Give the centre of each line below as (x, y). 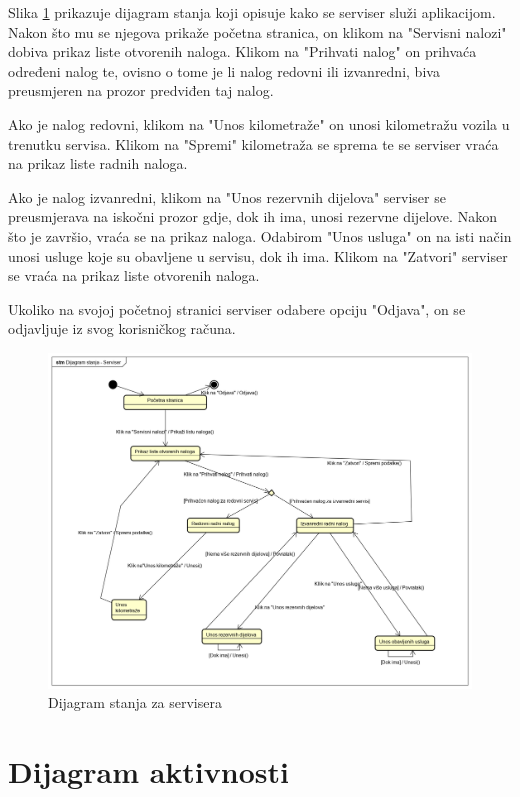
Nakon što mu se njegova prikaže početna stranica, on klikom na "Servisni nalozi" (257, 31)
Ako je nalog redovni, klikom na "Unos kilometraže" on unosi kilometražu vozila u (259, 123)
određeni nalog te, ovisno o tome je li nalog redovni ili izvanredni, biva (224, 70)
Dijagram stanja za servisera (135, 702)
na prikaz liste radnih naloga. (98, 163)
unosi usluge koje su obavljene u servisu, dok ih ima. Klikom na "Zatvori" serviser (258, 255)
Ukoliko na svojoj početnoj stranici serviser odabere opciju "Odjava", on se (237, 308)
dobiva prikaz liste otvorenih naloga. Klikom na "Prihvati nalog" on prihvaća (242, 51)
